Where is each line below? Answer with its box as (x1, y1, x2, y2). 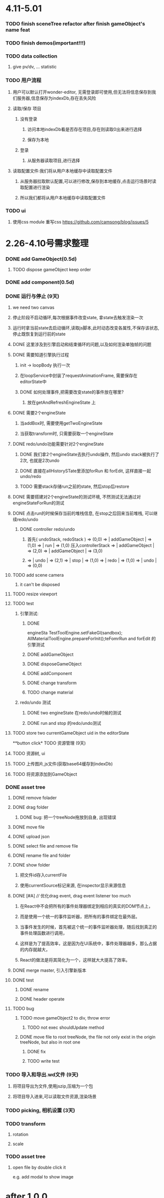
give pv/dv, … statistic (12, 64, 57, 70)
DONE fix (27, 1048, 46, 1054)
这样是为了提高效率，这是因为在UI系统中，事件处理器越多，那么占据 (20, 940, 157, 946)
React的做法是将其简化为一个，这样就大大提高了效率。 (20, 957, 130, 963)
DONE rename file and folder (12, 852, 71, 858)
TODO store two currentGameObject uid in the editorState (12, 730, 129, 736)
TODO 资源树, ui (12, 750, 45, 756)
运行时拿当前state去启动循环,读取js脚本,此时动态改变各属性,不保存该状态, (12, 325, 160, 330)
